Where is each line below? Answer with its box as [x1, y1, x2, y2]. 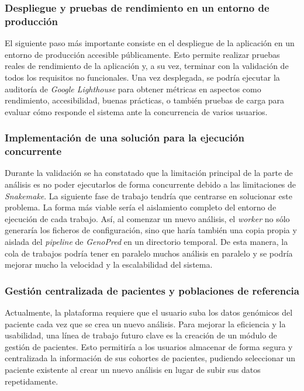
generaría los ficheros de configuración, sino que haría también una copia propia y [5, 224, 297, 236]
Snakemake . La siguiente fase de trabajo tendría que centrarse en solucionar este [5, 189, 292, 202]
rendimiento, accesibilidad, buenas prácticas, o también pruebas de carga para [5, 94, 285, 106]
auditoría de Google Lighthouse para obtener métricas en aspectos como [5, 82, 261, 95]
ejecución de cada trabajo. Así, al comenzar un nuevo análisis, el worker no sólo [5, 212, 290, 224]
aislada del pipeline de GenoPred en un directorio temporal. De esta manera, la [5, 236, 288, 247]
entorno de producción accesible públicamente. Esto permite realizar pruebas [5, 48, 280, 60]
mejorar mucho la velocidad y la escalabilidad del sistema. [5, 258, 213, 271]
